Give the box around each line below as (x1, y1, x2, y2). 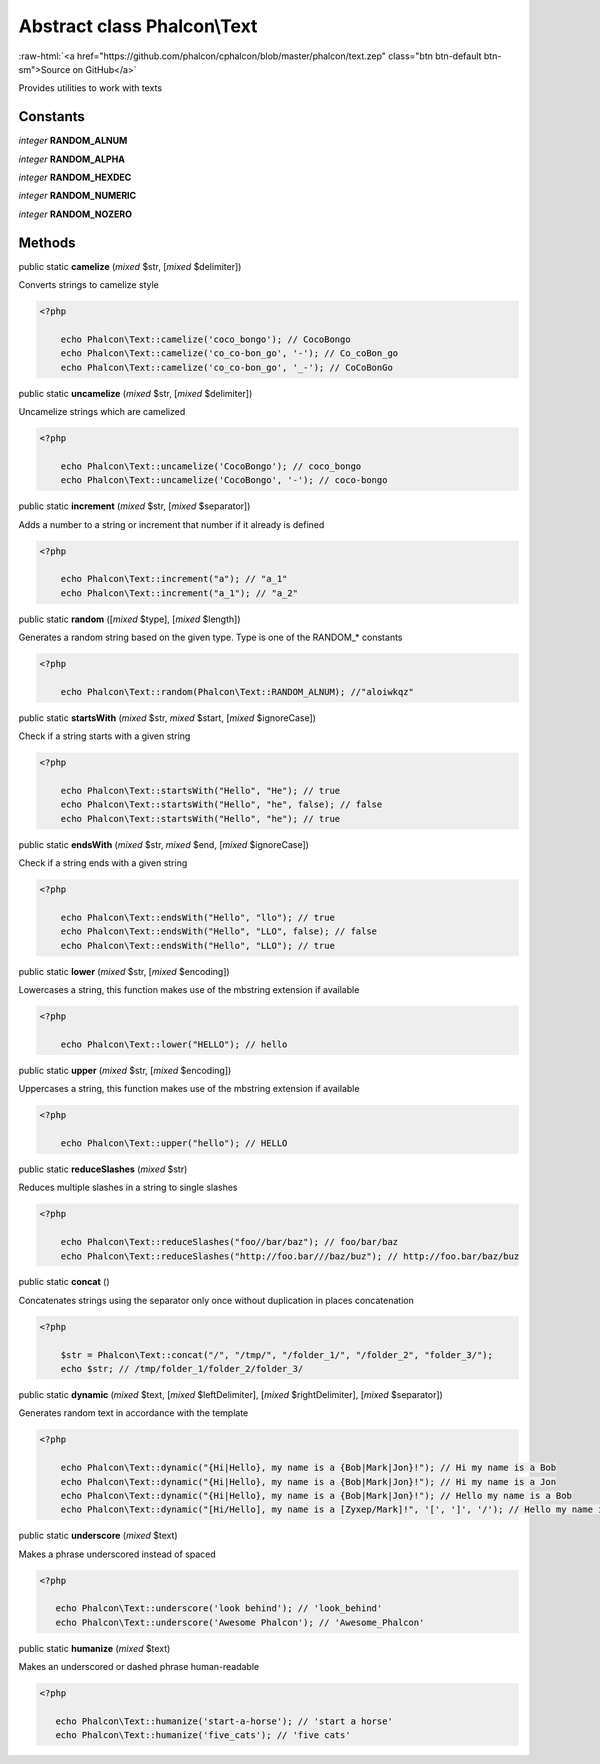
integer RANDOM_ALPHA (18, 153, 125, 165)
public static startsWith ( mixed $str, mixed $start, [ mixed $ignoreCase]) (18, 711, 317, 724)
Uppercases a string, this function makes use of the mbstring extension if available (18, 1083, 360, 1095)
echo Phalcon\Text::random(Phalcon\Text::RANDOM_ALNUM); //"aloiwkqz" (60, 686, 415, 697)
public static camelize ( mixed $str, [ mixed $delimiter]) (18, 260, 242, 272)
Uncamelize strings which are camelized (18, 406, 186, 418)
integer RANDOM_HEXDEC (18, 171, 132, 184)
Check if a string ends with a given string (18, 857, 188, 869)
